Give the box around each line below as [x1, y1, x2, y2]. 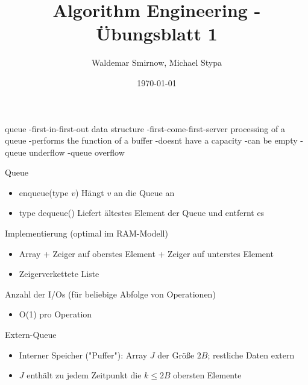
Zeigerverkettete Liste [19, 267, 99, 280]
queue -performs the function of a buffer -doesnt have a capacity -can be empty [5, 134, 298, 147]
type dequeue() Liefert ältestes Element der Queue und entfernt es [19, 206, 265, 219]
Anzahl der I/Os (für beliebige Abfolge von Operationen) [5, 287, 216, 300]
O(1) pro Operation [19, 308, 92, 320]
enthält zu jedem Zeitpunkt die [27, 369, 142, 381]
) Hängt [75, 186, 104, 199]
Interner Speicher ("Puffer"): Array [19, 348, 148, 361]
